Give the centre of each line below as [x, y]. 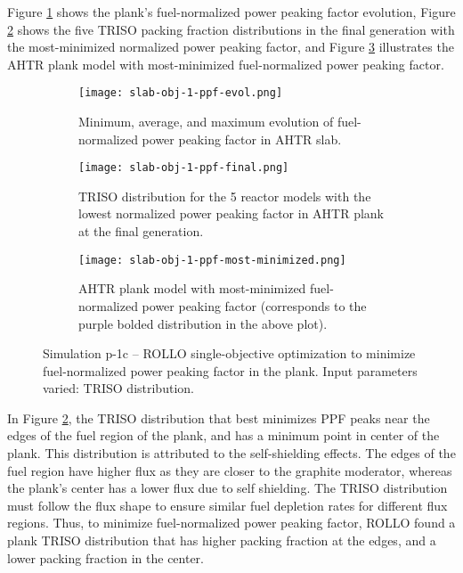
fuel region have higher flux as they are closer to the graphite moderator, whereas [230, 470]
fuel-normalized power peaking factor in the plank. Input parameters [230, 370]
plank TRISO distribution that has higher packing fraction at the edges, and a [222, 540]
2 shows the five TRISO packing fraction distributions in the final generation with [231, 29]
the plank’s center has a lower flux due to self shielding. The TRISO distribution [227, 488]
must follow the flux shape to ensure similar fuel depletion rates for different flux [227, 505]
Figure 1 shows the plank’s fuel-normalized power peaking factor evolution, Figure [231, 12]
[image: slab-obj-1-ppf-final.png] [184, 168]
